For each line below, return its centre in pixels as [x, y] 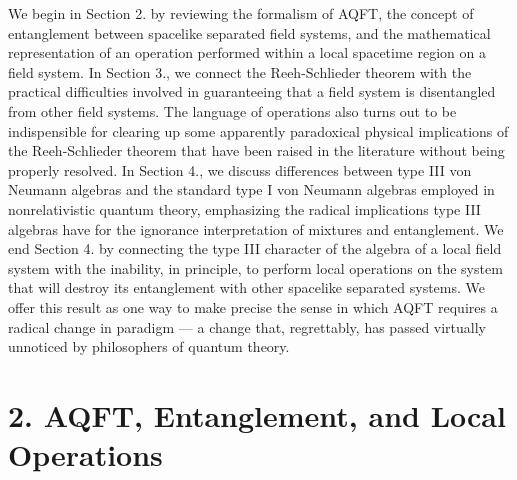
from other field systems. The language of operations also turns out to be [232, 110]
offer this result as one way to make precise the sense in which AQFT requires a [253, 306]
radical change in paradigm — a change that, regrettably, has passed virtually [247, 326]
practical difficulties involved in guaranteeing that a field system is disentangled [252, 91]
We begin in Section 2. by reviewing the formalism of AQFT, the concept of [241, 13]
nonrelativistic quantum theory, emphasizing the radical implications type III [244, 208]
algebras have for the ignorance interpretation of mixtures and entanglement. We [256, 228]
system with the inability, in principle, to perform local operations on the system [255, 267]
